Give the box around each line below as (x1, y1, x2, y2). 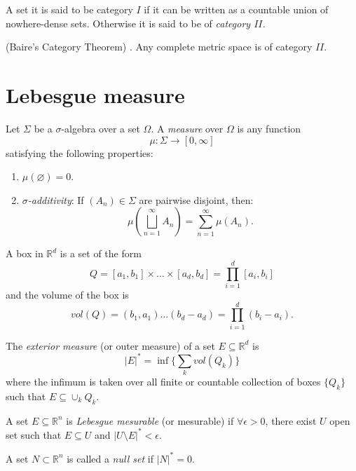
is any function (237, 121, 301, 135)
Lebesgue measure (6, 80, 185, 109)
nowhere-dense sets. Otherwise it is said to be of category (6, 15, 251, 30)
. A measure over (151, 121, 224, 135)
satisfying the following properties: (6, 145, 153, 160)
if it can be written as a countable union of (144, 2, 329, 16)
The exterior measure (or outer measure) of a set (6, 338, 215, 353)
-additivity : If (27, 192, 84, 207)
